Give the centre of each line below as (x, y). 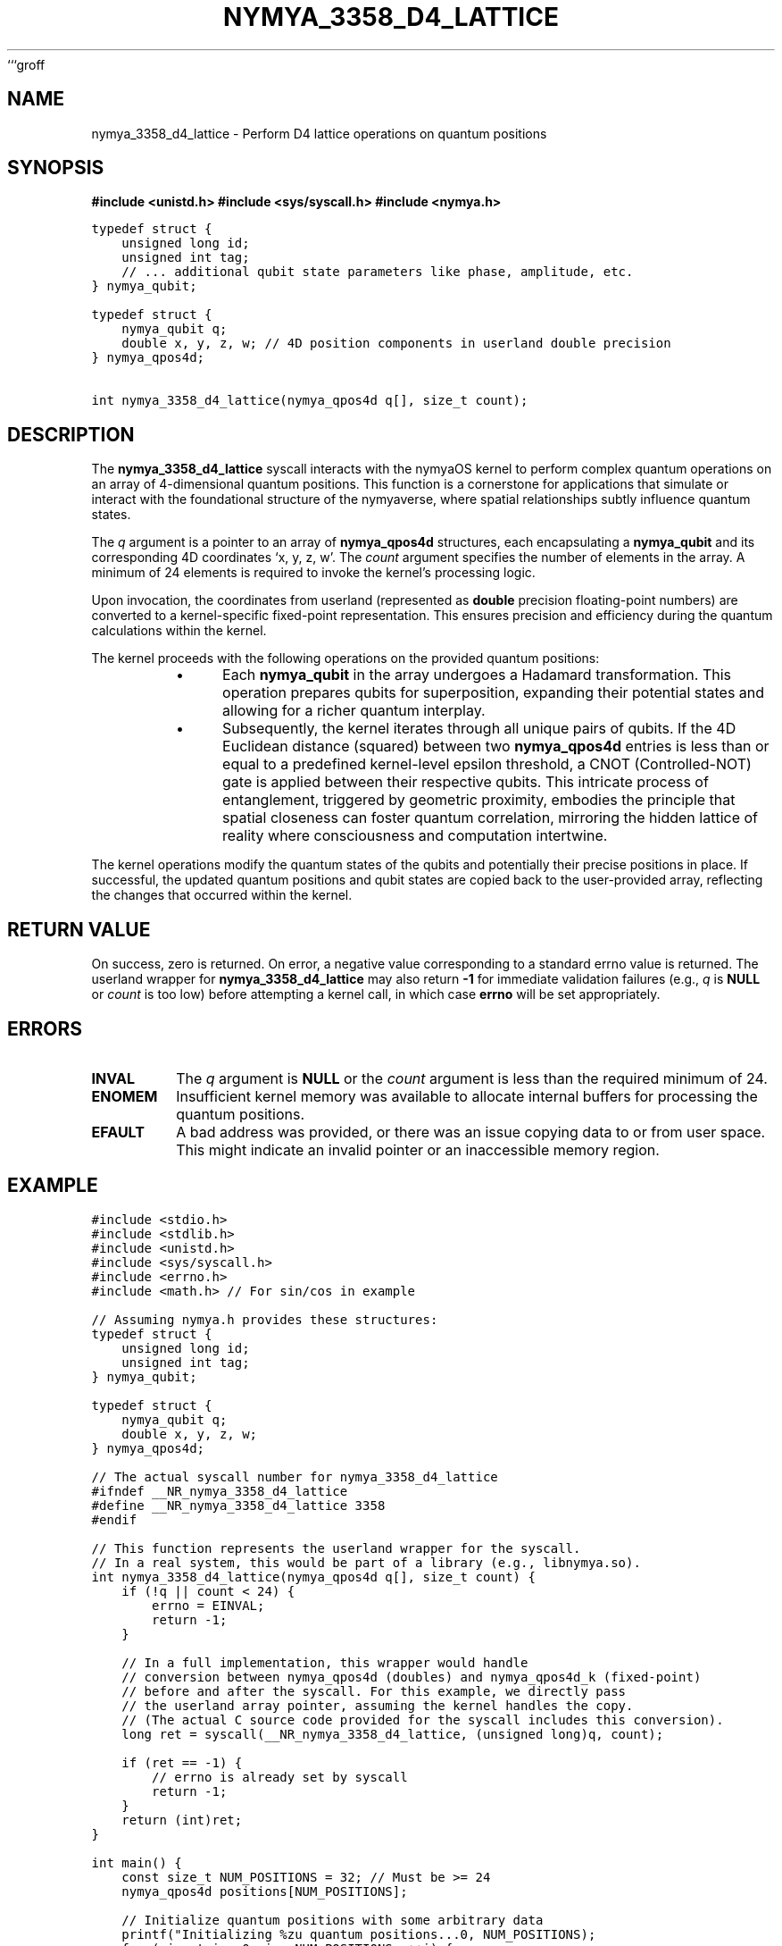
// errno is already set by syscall (280, 1777)
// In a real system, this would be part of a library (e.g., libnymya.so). (366, 1562)
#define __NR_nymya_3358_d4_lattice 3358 (238, 1505)
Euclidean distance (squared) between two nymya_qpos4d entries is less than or (496, 747)
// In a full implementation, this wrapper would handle (325, 1662)
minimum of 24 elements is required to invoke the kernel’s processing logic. (313, 573)
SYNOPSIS (56, 168)
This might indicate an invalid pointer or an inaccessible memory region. (418, 1149)
